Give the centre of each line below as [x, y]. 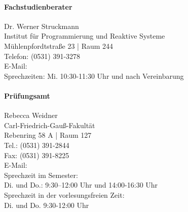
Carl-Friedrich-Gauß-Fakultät [50, 125]
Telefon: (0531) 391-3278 [42, 56]
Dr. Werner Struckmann [42, 26]
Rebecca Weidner [31, 115]
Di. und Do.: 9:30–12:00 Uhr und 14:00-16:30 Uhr [81, 185]
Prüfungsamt [27, 95]
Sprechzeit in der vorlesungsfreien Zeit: [64, 194]
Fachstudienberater [38, 6]
